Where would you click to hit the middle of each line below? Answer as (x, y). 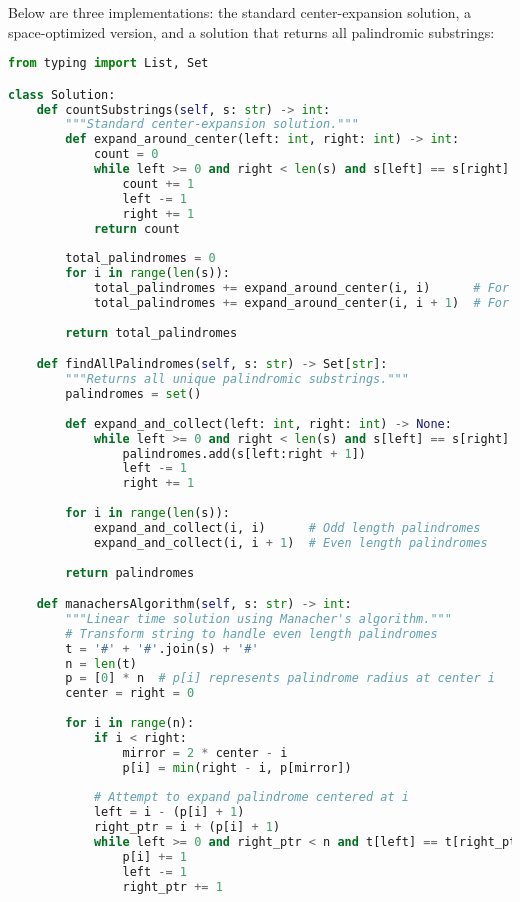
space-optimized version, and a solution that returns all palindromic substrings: (251, 31)
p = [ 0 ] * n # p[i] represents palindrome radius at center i (280, 678)
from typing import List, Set (108, 63)
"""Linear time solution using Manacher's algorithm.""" (258, 618)
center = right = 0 (130, 693)
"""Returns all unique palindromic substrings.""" (237, 379)
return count (136, 228)
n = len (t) (101, 663)
